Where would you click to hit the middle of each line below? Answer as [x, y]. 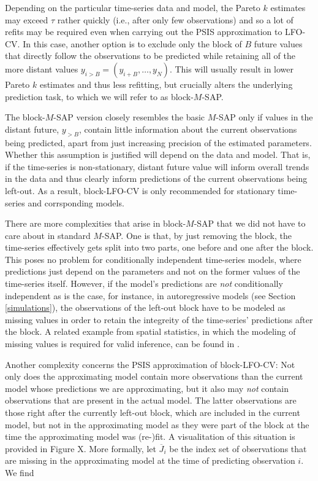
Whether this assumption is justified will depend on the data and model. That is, [158, 154]
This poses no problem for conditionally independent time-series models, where [153, 259]
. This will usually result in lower [232, 68]
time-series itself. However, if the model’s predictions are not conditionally [144, 284]
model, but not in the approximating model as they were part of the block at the [157, 424]
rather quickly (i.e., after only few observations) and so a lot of [175, 19]
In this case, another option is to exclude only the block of [132, 43]
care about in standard [48, 235]
